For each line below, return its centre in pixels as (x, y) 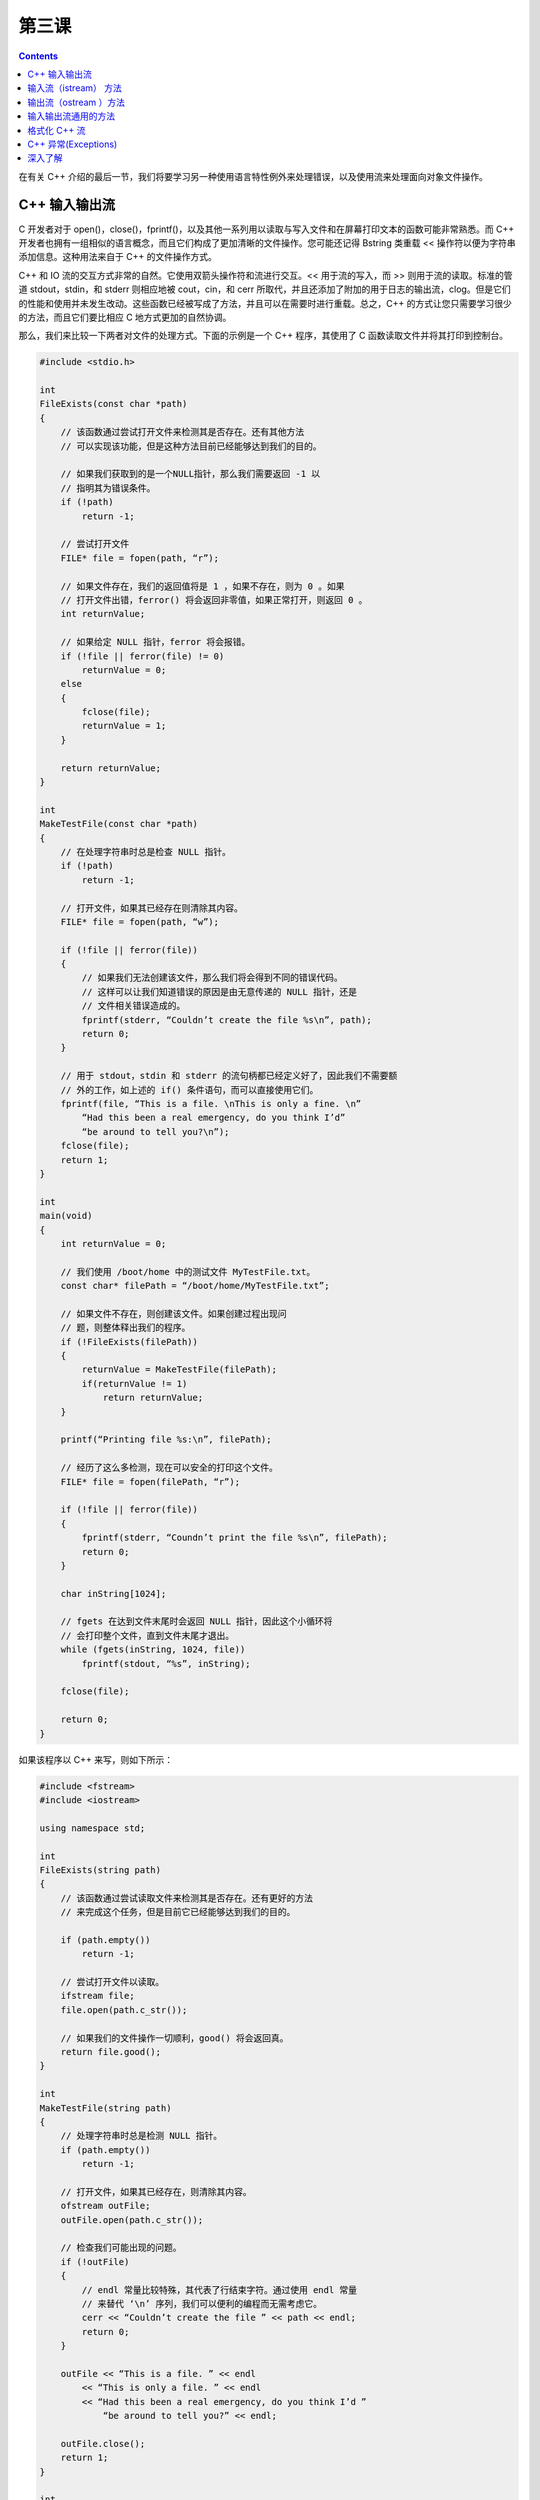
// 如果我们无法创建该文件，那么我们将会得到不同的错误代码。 (212, 978)
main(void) (66, 1216)
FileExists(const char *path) (113, 404)
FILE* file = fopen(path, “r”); (140, 558)
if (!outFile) (95, 2261)
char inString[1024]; (113, 1593)
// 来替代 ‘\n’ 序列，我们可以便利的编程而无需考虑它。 (201, 2303)
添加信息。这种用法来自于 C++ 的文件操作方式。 (117, 257)
